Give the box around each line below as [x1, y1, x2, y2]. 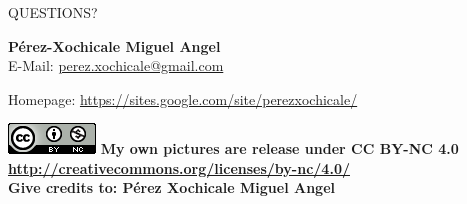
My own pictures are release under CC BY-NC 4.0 [100, 138, 459, 159]
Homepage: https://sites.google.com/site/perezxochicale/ [8, 88, 358, 109]
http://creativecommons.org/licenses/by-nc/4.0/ [8, 157, 350, 178]
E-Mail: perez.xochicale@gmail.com [8, 55, 224, 76]
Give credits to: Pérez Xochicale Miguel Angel [8, 177, 335, 198]
